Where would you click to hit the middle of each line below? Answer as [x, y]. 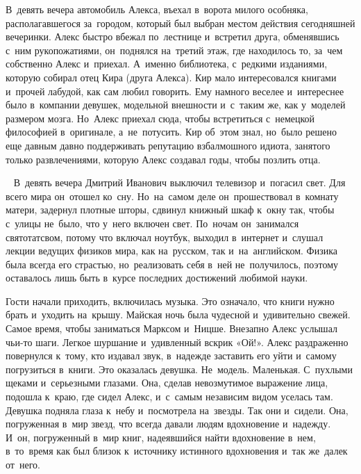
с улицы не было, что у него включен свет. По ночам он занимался [152, 223]
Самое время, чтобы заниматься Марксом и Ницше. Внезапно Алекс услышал [171, 328]
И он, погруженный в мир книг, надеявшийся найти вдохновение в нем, [161, 437]
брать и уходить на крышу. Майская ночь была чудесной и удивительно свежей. [178, 314]
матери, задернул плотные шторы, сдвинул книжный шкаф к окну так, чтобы [170, 210]
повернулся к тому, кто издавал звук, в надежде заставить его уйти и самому [171, 355]
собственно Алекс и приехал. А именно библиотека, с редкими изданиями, [167, 64]
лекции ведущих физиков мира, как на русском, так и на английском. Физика [171, 251]
